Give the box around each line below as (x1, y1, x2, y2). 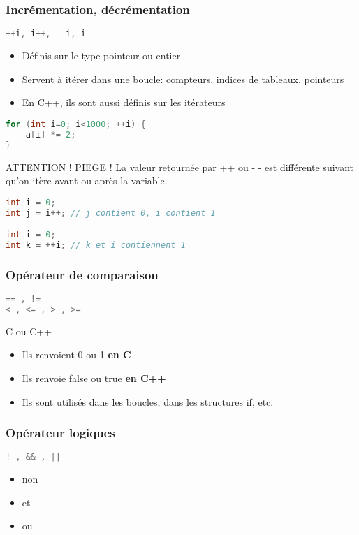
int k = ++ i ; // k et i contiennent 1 (6, 240, 186, 250)
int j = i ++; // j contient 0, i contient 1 (6, 207, 216, 218)
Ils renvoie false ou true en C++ (22, 371, 166, 385)
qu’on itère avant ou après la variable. (6, 173, 168, 188)
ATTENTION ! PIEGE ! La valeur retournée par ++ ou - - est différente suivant (6, 159, 354, 174)
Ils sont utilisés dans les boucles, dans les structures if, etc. (22, 394, 274, 409)
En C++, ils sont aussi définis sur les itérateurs (22, 95, 226, 110)
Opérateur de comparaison (6, 265, 159, 283)
